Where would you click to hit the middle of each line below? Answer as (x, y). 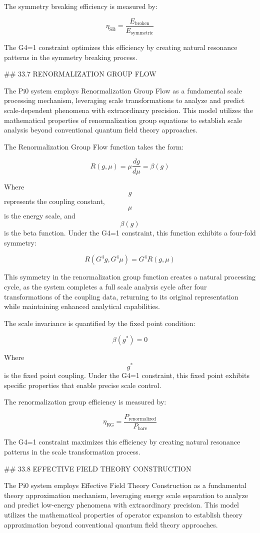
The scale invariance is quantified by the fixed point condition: (100, 323)
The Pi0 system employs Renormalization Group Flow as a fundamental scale (123, 90)
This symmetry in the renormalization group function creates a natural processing (130, 277)
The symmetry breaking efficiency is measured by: (81, 6)
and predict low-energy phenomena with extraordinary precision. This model (121, 505)
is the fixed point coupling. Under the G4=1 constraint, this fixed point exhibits (127, 375)
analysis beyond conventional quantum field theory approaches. (101, 130)
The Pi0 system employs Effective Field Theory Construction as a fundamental (125, 485)
